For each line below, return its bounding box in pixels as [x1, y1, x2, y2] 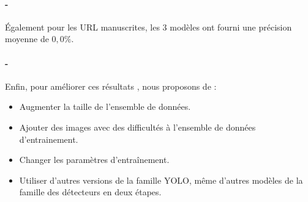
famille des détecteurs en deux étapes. [19, 186, 162, 198]
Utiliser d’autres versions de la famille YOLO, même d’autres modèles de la [19, 173, 303, 186]
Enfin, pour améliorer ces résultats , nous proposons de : [5, 79, 217, 92]
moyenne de [5, 32, 49, 45]
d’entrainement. [19, 132, 78, 145]
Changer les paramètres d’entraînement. [19, 153, 170, 166]
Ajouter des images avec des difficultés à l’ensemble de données [19, 120, 256, 133]
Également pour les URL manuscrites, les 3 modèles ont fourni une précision [5, 20, 292, 33]
